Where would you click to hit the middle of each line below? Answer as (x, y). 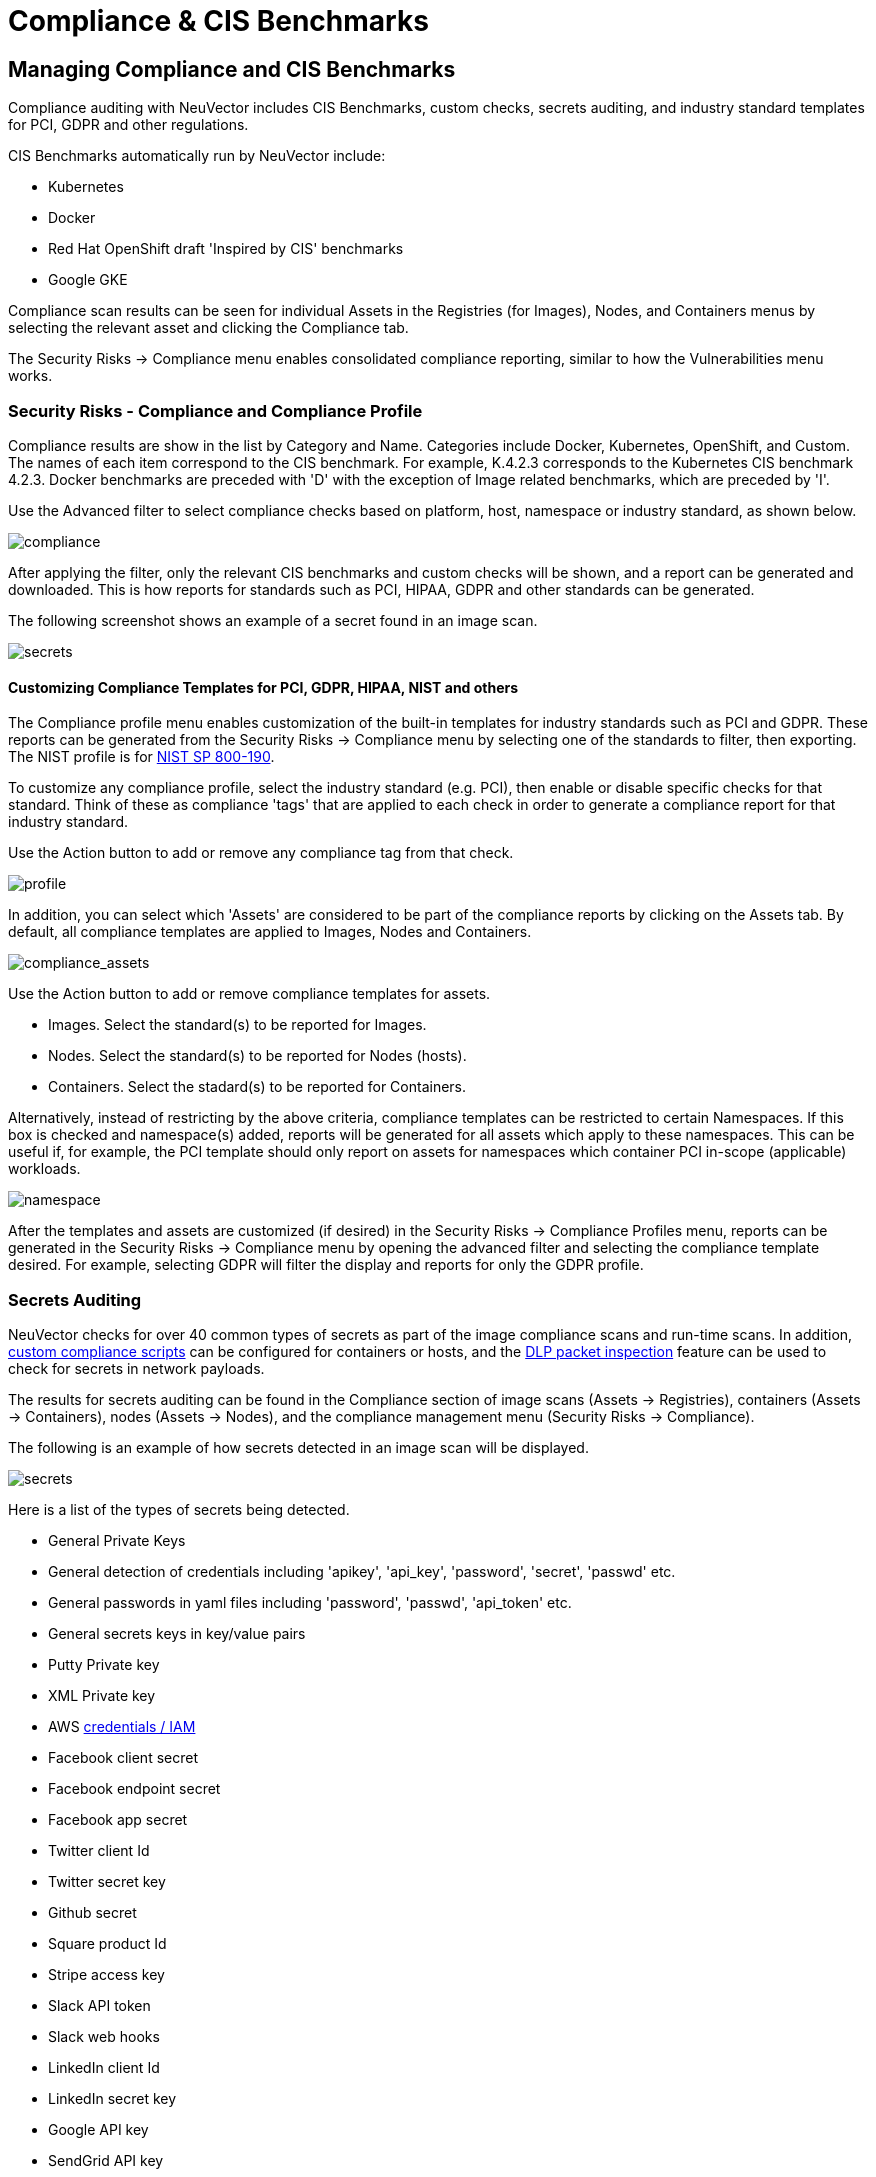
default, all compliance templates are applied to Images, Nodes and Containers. (270, 932)
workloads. (44, 1169)
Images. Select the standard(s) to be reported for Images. (237, 1025)
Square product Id (107, 1943)
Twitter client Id (99, 1850)
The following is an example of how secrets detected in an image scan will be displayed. (298, 1447)
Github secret (92, 1912)
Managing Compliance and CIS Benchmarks (232, 69)
